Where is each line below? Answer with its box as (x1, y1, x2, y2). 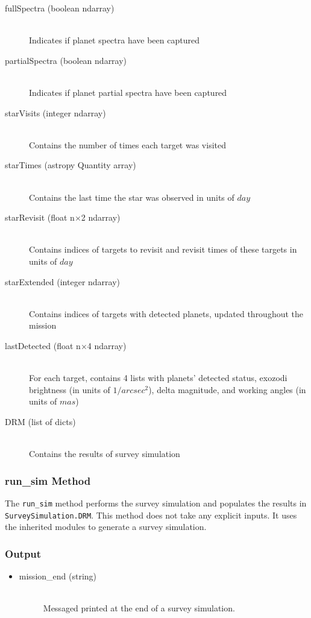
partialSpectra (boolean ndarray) (5, 54, 127, 66)
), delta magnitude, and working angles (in (148, 383, 306, 396)
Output (5, 546, 42, 561)
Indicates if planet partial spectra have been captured (29, 86, 227, 98)
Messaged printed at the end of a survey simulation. (43, 602, 235, 614)
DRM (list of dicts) (5, 415, 76, 427)
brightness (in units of (29, 383, 110, 396)
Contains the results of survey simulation (29, 447, 180, 460)
